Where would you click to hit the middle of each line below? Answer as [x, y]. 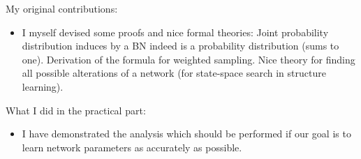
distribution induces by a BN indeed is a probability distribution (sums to [180, 46]
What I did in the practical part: [76, 110]
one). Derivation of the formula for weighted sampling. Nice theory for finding [189, 59]
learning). [43, 86]
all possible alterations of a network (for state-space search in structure [174, 73]
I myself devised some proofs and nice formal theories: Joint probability [175, 32]
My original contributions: [62, 8]
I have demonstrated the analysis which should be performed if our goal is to [186, 134]
